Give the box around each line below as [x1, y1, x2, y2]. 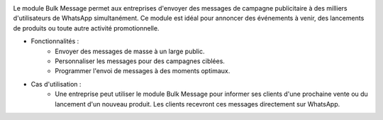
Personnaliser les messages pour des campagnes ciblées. [55, 57, 225, 65]
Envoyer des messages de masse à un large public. [55, 47, 205, 55]
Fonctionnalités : [30, 37, 79, 45]
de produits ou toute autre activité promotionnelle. [13, 23, 160, 32]
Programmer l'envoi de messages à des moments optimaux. [55, 67, 231, 75]
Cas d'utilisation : [30, 80, 82, 88]
